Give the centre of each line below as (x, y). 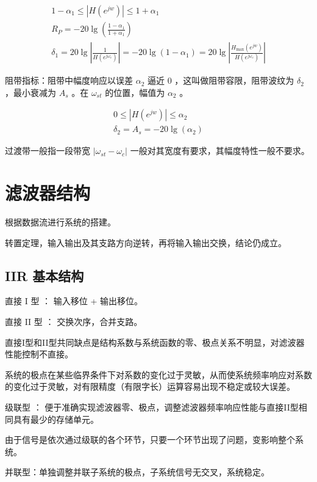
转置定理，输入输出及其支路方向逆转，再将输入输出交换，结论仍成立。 (146, 242)
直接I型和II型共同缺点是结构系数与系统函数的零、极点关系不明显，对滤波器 (155, 342)
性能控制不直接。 (39, 354)
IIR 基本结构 (45, 275)
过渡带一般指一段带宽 (48, 151)
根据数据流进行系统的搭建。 (60, 222)
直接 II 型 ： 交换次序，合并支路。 (74, 322)
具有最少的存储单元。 (56, 419)
